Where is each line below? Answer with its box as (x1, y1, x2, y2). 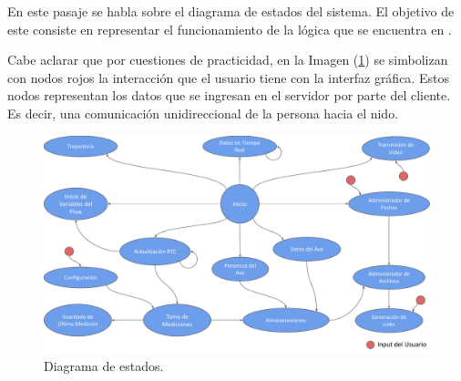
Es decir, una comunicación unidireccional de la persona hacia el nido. (7, 103, 399, 122)
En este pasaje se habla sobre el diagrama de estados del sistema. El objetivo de (7, 2, 455, 20)
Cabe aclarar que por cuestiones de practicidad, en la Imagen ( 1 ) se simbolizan (7, 50, 448, 69)
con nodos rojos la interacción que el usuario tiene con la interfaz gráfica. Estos (7, 67, 449, 87)
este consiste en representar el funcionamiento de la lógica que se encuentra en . (7, 19, 452, 38)
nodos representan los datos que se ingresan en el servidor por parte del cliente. (7, 86, 451, 105)
